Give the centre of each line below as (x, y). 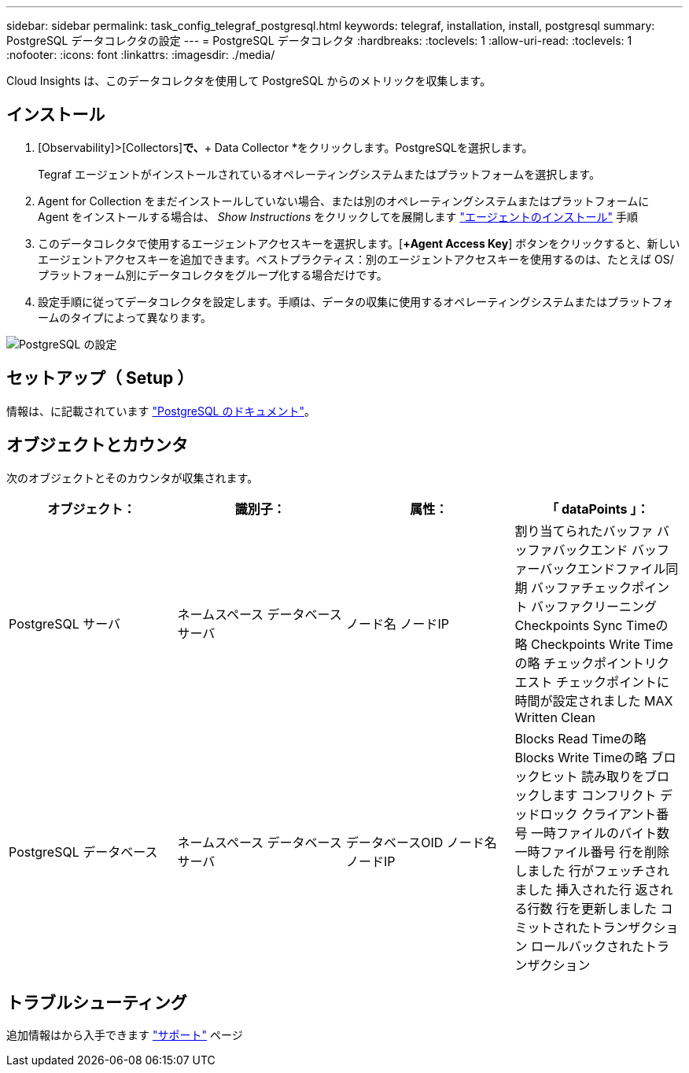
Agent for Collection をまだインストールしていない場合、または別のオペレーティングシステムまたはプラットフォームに (344, 201)
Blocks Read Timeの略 (580, 738)
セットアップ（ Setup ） (100, 378)
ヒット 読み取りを (592, 776)
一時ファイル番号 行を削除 (592, 852)
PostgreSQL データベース (83, 852)
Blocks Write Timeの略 (581, 757)
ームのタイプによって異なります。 (125, 317)
